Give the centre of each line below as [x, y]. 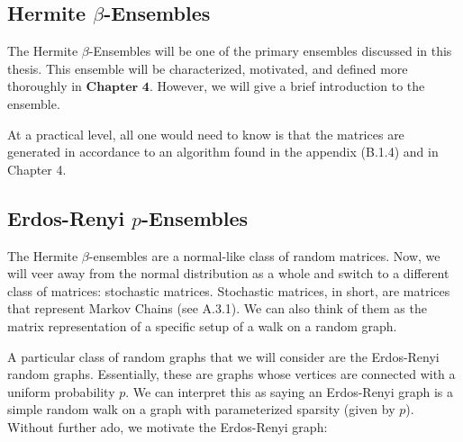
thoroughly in [45, 86]
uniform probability [61, 391]
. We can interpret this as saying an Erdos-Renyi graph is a [289, 391]
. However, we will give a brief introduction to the [287, 86]
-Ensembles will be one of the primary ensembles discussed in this [270, 51]
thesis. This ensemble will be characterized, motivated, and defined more [208, 68]
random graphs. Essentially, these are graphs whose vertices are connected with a [231, 374]
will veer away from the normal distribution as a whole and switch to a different [228, 273]
